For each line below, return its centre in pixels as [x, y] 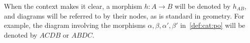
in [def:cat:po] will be [213, 25]
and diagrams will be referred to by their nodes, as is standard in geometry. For [124, 15]
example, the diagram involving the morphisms [75, 25]
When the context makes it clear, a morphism [73, 6]
